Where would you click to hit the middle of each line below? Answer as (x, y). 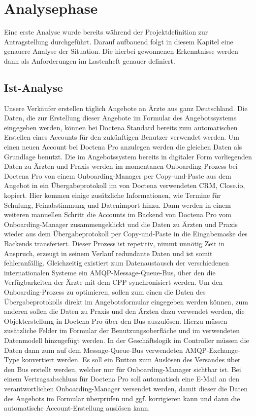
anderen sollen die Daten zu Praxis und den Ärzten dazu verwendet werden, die (124, 311)
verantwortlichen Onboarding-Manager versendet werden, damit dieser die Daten (126, 388)
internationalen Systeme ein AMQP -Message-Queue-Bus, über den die (110, 272)
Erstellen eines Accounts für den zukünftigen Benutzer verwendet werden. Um (122, 137)
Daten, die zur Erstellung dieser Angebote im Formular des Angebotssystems (120, 118)
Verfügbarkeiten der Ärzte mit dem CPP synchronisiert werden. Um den (113, 282)
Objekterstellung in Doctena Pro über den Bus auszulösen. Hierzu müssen (116, 321)
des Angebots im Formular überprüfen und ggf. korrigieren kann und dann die (122, 398)
